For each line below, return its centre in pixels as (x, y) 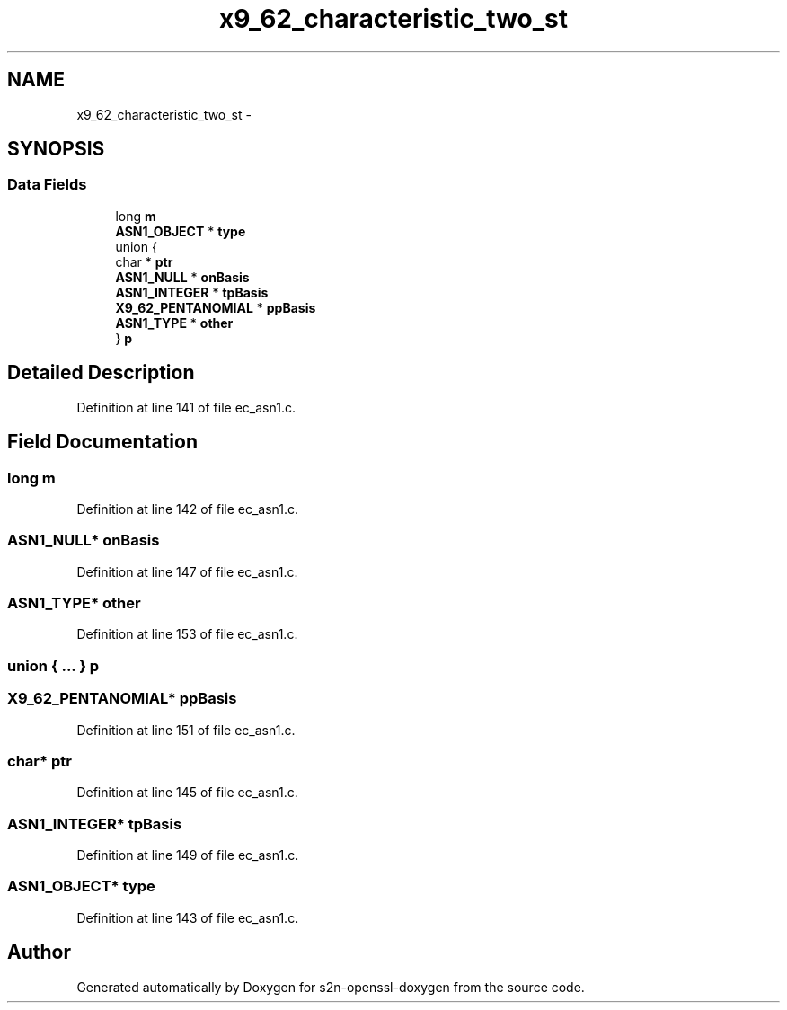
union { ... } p (53, 665)
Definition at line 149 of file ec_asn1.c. (188, 855)
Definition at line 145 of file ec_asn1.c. (187, 793)
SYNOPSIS (56, 149)
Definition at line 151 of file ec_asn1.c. (186, 730)
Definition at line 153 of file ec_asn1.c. (187, 634)
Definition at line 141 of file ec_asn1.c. (186, 407)
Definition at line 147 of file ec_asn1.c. (187, 571)
